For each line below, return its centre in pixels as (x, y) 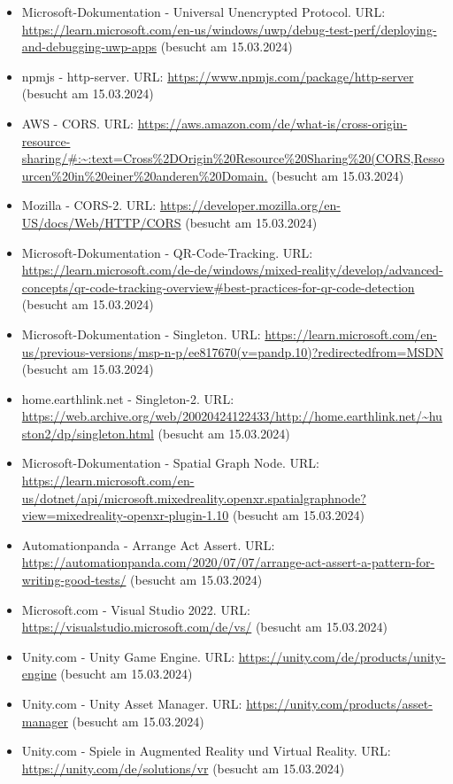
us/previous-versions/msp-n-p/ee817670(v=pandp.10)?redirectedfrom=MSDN (233, 351)
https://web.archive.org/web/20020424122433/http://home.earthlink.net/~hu (232, 416)
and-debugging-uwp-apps (89, 47)
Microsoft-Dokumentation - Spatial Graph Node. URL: (170, 463)
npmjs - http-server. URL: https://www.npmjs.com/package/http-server (218, 76)
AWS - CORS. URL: (77, 123)
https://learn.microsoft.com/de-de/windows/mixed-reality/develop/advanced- (232, 270)
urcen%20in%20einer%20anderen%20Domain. (145, 175)
